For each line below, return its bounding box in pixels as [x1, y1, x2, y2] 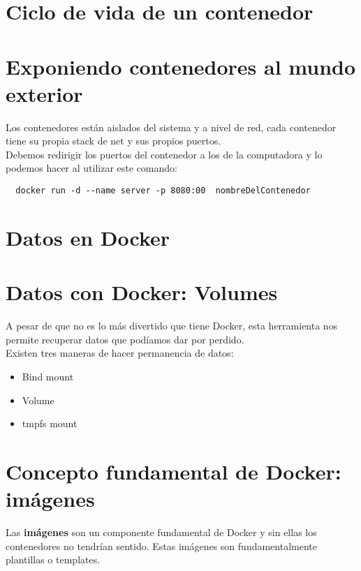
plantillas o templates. [6, 552, 101, 567]
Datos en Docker [6, 223, 170, 251]
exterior [6, 79, 83, 107]
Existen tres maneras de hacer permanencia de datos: [6, 346, 234, 360]
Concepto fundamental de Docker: [6, 457, 341, 485]
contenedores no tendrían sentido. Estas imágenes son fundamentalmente [6, 538, 317, 553]
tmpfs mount [22, 416, 78, 431]
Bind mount [22, 369, 74, 383]
